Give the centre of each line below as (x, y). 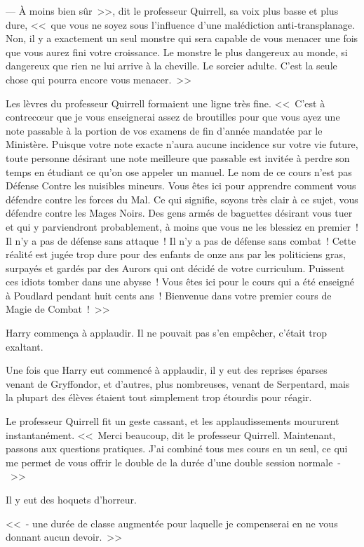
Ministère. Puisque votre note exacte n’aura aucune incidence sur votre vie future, (182, 144)
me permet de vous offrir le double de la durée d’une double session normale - (174, 462)
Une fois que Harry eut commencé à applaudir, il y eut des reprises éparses (167, 370)
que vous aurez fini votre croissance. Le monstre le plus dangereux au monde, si (177, 52)
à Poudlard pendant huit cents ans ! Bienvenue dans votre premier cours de (169, 295)
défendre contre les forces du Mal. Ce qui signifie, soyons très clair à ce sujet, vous (182, 199)
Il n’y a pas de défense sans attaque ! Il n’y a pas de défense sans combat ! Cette (181, 240)
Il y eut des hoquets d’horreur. (71, 499)
